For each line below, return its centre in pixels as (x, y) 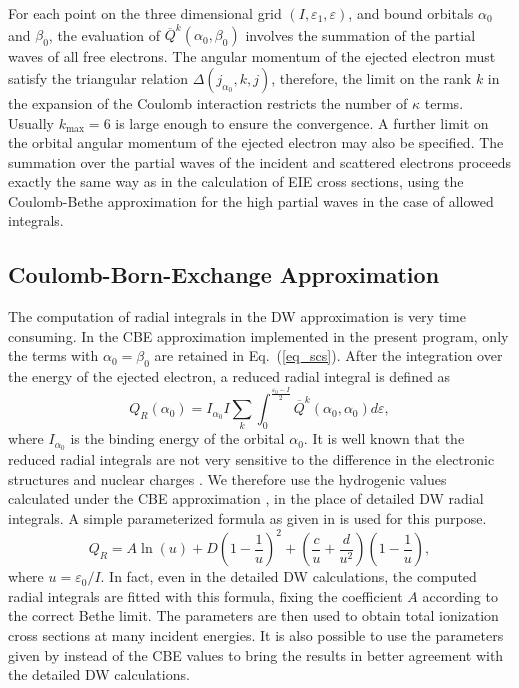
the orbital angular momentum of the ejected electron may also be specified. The (256, 142)
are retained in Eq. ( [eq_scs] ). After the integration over (328, 355)
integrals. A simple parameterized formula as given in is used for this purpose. (247, 518)
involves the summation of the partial (360, 34)
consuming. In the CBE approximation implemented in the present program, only (258, 335)
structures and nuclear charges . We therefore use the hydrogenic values (227, 478)
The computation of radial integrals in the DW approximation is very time (237, 316)
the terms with (53, 355)
